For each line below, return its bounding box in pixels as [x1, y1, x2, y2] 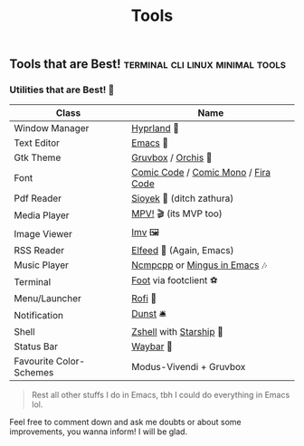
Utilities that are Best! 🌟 [9, 83, 115, 96]
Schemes [14, 366, 54, 379]
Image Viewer [14, 227, 72, 240]
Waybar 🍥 [130, 340, 174, 353]
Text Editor [14, 137, 61, 149]
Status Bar [14, 340, 59, 353]
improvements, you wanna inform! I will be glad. [9, 426, 188, 437]
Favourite [14, 355, 54, 367]
